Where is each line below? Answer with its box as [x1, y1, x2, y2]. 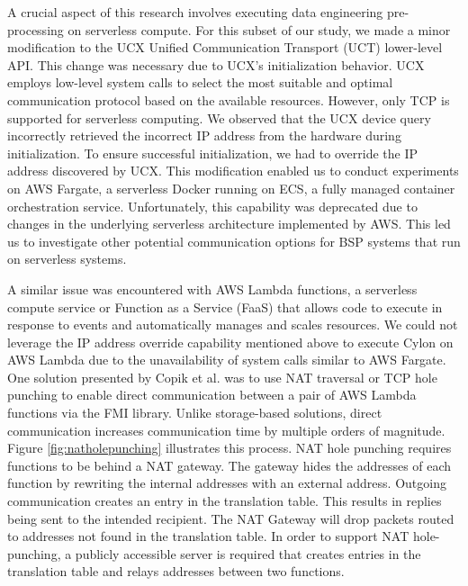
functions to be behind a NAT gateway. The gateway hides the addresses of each [7, 455, 452, 474]
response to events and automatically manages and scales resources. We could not [7, 315, 458, 334]
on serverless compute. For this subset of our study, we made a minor [67, 20, 451, 39]
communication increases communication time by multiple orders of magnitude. [7, 420, 445, 439]
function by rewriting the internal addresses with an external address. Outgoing [7, 473, 446, 492]
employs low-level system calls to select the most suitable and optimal [7, 73, 393, 92]
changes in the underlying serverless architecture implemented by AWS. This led [7, 214, 451, 233]
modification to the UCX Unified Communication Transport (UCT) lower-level [7, 38, 443, 57]
